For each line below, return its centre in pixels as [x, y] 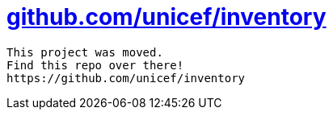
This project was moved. [85, 52]
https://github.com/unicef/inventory [126, 78]
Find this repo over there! [95, 65]
